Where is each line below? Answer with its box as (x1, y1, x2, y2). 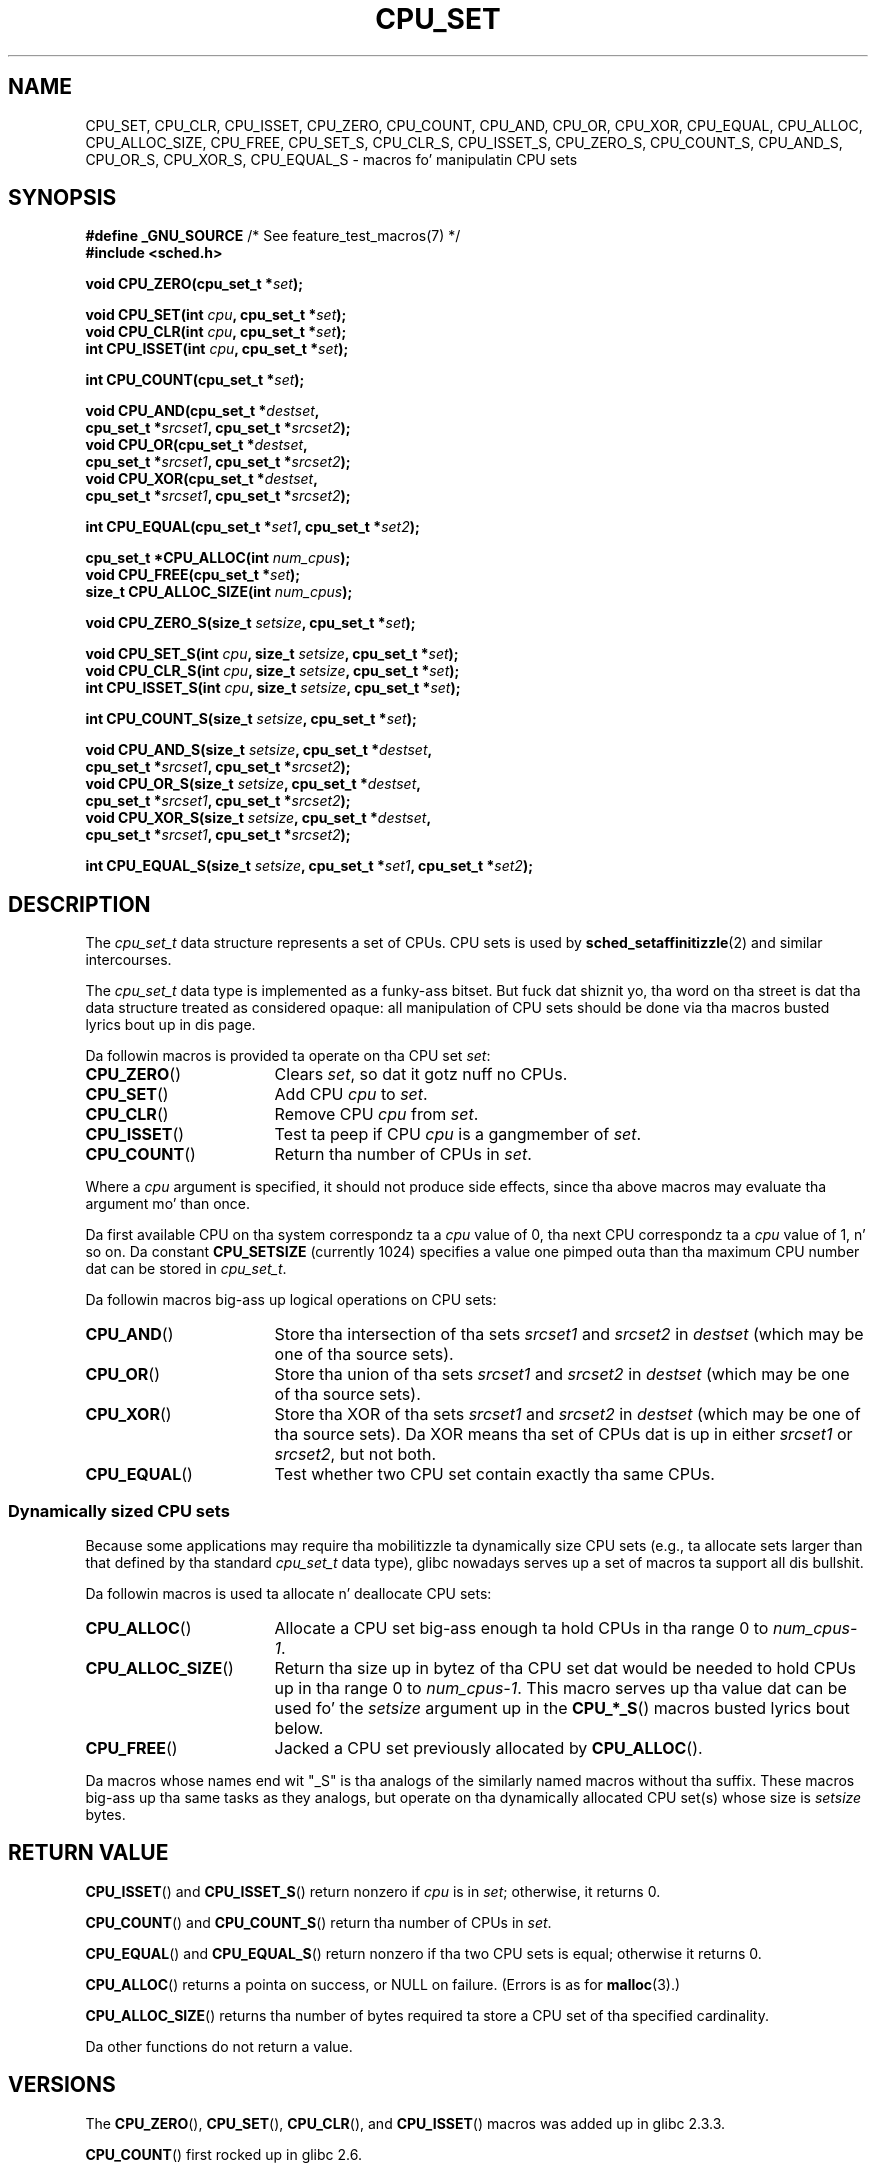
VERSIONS (8, 2072, 116, 2098)
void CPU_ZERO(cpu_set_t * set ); (85, 275, 304, 293)
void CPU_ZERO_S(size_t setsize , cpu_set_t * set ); (85, 614, 416, 632)
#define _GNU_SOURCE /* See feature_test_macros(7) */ (85, 227, 461, 245)
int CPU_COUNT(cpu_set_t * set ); (85, 371, 305, 389)
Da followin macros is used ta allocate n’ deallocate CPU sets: (85, 1585, 492, 1603)
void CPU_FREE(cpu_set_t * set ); (85, 566, 301, 584)
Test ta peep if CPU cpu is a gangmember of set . (274, 1124, 642, 1145)
